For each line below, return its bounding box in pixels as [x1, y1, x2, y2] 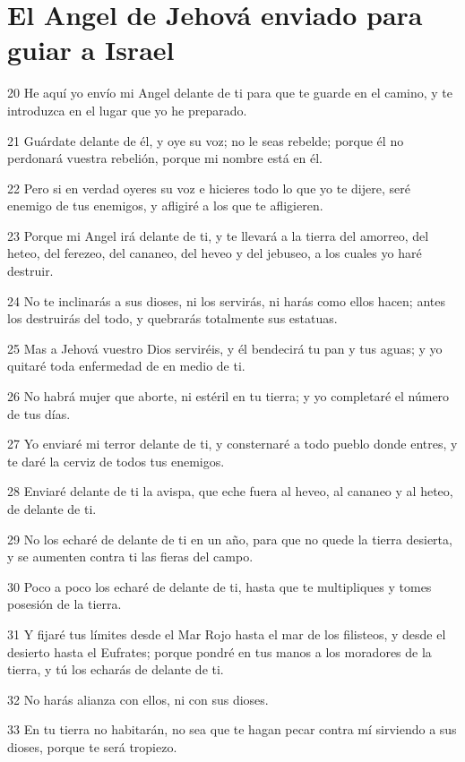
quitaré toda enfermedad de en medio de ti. [7, 356, 245, 375]
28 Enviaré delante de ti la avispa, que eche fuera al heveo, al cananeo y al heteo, [7, 482, 453, 501]
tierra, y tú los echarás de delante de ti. [7, 660, 224, 679]
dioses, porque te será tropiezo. [7, 737, 177, 756]
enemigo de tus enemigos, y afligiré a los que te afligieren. [7, 196, 323, 215]
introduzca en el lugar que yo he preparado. [7, 100, 247, 119]
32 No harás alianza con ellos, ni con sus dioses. [7, 689, 269, 708]
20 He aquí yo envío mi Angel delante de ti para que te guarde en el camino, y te [7, 83, 453, 102]
